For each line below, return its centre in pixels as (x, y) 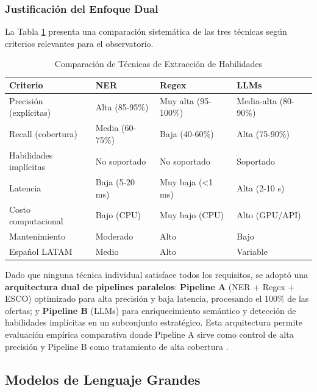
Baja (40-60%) (187, 134)
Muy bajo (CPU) (192, 215)
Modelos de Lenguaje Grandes (103, 379)
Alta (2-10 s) (261, 187)
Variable (252, 251)
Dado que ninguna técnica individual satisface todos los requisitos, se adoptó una (157, 274)
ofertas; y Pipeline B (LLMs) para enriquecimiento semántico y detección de (151, 310)
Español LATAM (41, 251)
